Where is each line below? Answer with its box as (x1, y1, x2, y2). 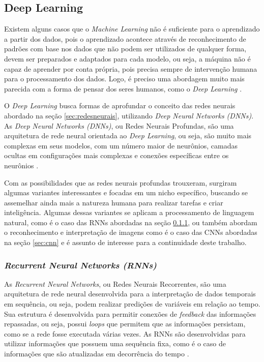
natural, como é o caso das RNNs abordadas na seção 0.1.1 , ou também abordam (4, 217, 257, 227)
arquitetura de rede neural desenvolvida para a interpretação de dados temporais (4, 288, 256, 299)
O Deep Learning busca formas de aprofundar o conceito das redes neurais (4, 100, 236, 111)
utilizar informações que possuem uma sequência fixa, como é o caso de (4, 338, 226, 349)
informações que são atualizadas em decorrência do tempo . (4, 348, 189, 359)
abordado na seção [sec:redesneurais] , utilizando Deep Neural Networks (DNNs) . (4, 110, 254, 120)
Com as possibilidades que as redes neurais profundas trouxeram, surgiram (4, 177, 237, 188)
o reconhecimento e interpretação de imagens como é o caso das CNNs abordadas (4, 227, 257, 237)
